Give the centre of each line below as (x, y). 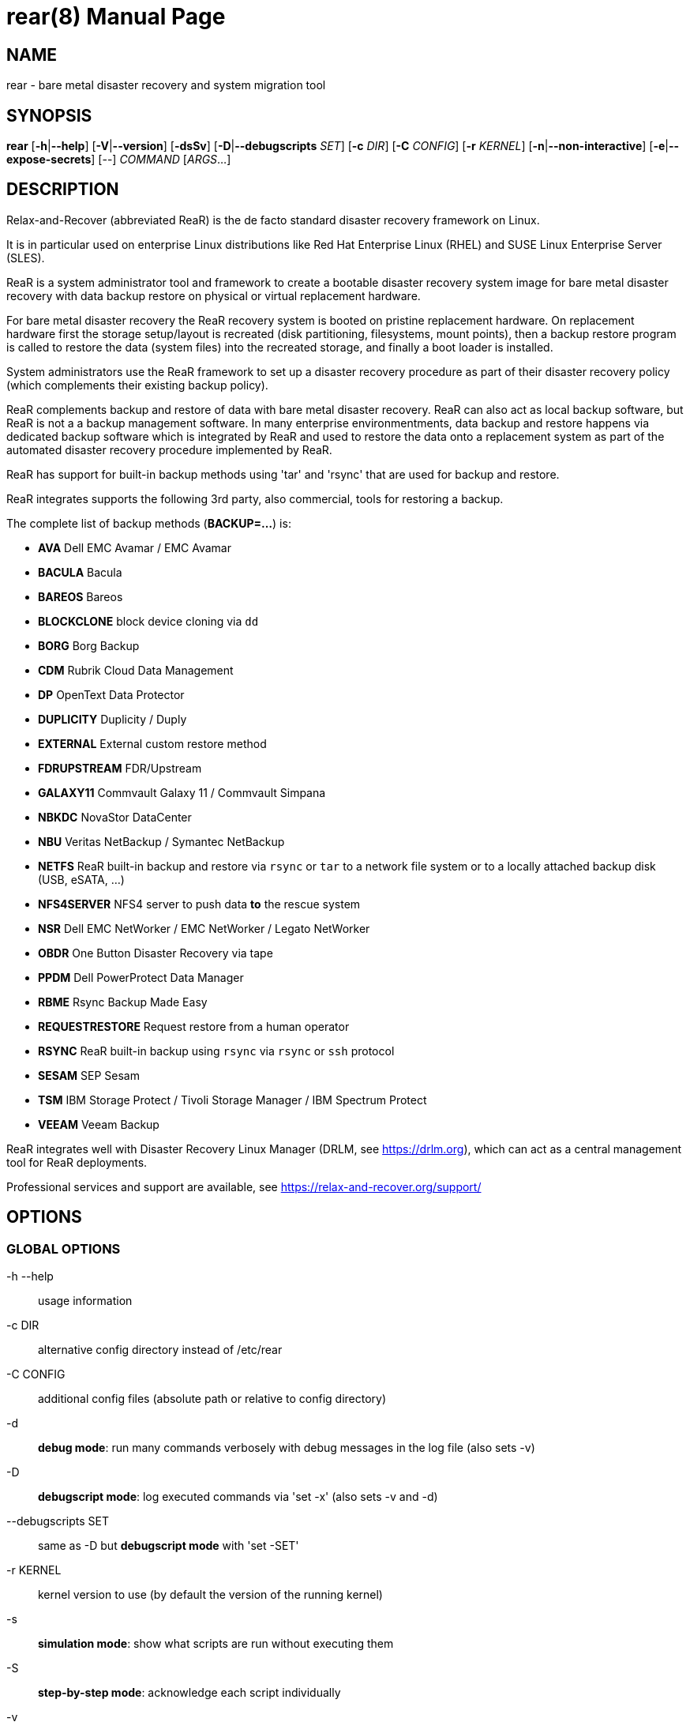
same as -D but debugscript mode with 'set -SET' (169, 1546)
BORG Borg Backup (89, 645)
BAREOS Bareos (81, 596)
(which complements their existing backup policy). (137, 385)
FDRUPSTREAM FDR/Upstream (120, 768)
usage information (85, 1301)
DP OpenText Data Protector (111, 694)
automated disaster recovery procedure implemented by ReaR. (169, 449)
